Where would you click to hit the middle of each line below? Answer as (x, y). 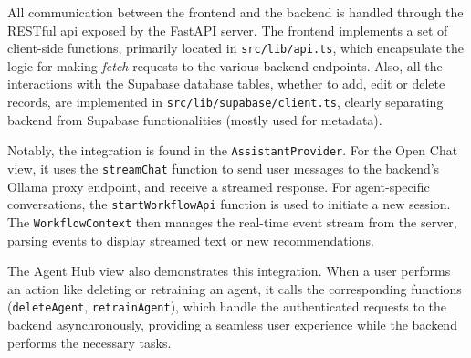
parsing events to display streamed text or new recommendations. (191, 240)
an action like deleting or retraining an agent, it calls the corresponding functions (235, 288)
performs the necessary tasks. (89, 342)
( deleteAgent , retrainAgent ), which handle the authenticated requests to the (227, 306)
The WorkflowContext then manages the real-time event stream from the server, (232, 221)
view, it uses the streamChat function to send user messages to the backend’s (224, 168)
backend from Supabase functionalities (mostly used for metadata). (195, 119)
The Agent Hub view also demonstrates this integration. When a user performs (229, 271)
